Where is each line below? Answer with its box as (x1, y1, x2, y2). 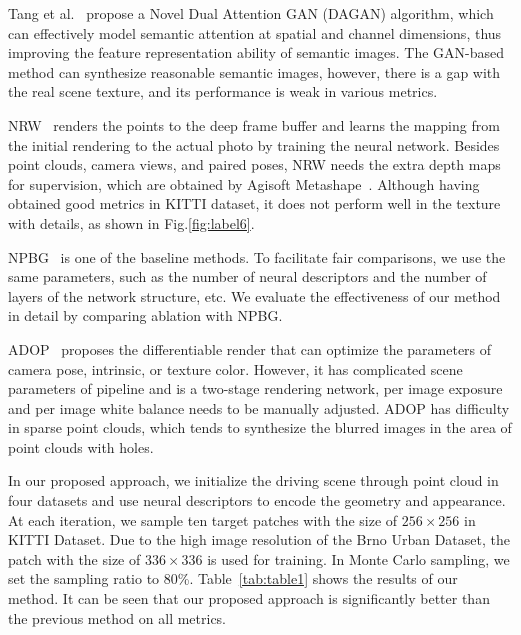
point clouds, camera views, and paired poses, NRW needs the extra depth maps (8, 154, 501, 175)
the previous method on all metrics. (8, 607, 227, 628)
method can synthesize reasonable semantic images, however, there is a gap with (8, 61, 501, 82)
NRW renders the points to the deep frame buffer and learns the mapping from (8, 114, 500, 135)
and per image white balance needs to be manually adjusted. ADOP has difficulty (8, 397, 510, 418)
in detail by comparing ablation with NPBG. (8, 305, 283, 326)
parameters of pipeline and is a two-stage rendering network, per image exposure (8, 378, 503, 399)
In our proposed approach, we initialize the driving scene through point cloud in (8, 470, 499, 491)
